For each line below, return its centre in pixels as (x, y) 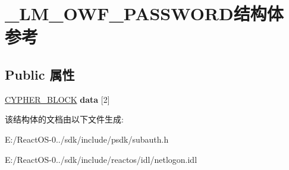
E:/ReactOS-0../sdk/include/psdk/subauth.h (87, 139)
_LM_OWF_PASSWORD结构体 (144, 13)
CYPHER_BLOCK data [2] (57, 99)
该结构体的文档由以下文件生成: (64, 119)
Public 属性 (40, 74)
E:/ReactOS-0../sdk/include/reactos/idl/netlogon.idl (101, 159)
